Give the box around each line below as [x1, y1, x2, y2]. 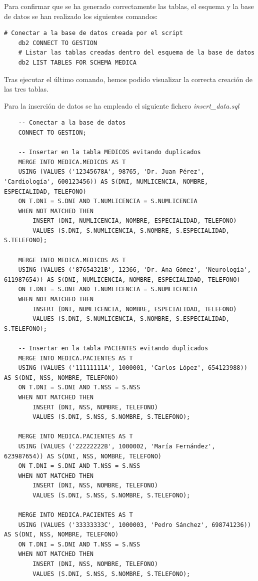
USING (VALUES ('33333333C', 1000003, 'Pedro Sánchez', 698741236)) [18, 521, 251, 528]
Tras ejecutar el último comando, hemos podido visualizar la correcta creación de [4, 74, 253, 84]
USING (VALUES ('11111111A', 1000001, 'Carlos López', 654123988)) [18, 364, 247, 372]
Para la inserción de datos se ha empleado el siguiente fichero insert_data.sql [4, 100, 239, 111]
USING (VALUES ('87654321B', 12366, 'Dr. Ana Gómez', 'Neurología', [18, 266, 251, 274]
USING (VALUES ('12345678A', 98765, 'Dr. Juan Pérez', [18, 168, 204, 176]
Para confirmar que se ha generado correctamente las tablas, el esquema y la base [4, 1, 254, 11]
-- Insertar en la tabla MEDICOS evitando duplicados [18, 149, 201, 156]
